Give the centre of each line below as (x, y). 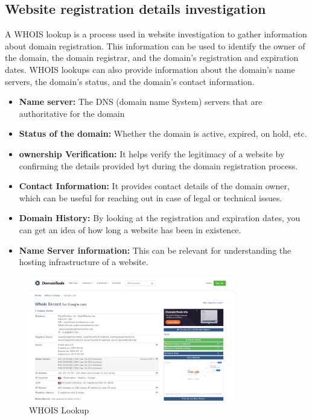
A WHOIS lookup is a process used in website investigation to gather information (156, 34)
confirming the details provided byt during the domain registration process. (158, 165)
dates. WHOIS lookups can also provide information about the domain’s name (150, 69)
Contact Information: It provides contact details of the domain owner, (154, 186)
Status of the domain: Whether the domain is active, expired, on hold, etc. (163, 133)
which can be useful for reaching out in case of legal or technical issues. (151, 197)
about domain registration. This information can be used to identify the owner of (155, 45)
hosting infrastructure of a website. (84, 262)
